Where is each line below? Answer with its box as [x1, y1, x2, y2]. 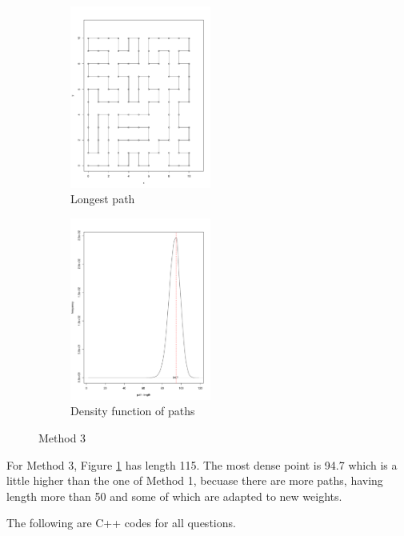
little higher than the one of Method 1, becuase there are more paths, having [6, 472, 383, 489]
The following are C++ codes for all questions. [6, 514, 236, 531]
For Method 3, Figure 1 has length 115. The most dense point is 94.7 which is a [6, 456, 398, 473]
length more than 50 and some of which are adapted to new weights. [6, 487, 342, 504]
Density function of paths [70, 402, 195, 419]
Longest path [70, 190, 135, 207]
